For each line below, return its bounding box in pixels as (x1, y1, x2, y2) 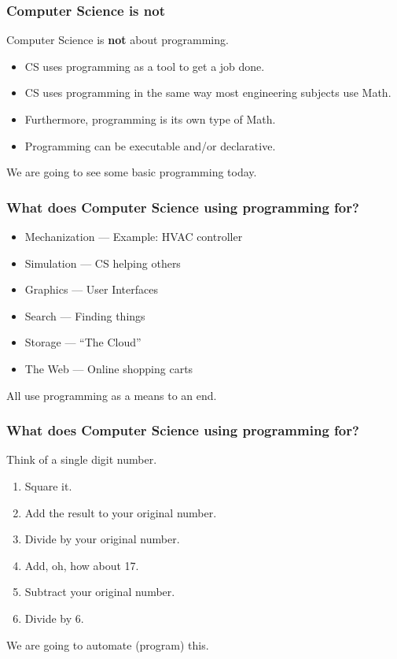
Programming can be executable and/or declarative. (24, 137, 276, 154)
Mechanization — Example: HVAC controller (24, 228, 243, 244)
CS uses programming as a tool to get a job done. (24, 57, 265, 74)
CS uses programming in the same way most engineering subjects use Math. (24, 84, 391, 101)
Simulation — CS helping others (24, 254, 181, 271)
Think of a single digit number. (6, 451, 157, 468)
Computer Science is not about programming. (6, 31, 229, 48)
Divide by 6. (24, 609, 84, 626)
